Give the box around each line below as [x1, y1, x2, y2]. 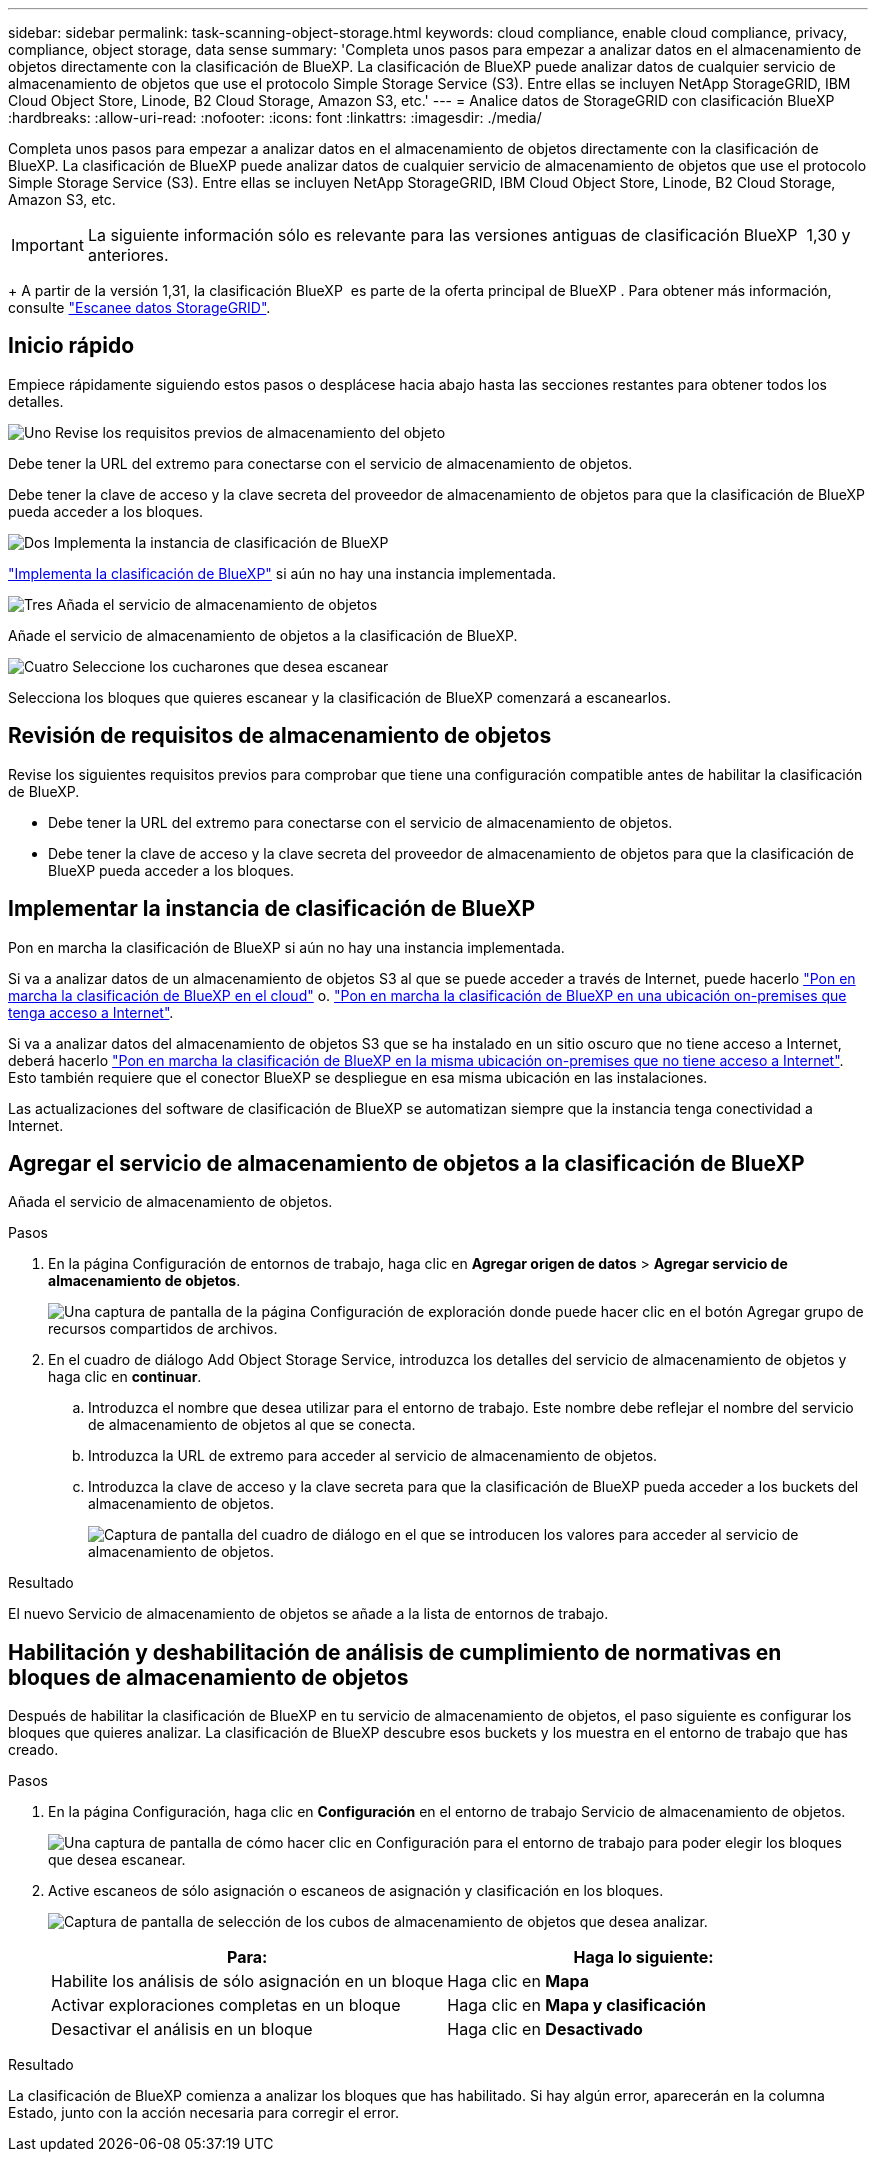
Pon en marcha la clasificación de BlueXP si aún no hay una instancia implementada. [8, 938, 565, 956]
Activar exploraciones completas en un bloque [51, 1995, 401, 2016]
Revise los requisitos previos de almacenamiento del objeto [55, 423, 446, 441]
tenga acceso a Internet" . [8, 1003, 174, 1021]
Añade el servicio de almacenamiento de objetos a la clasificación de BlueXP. [8, 626, 518, 644]
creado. [8, 1741, 59, 1759]
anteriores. [87, 245, 169, 265]
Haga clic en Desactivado [447, 2019, 643, 2040]
